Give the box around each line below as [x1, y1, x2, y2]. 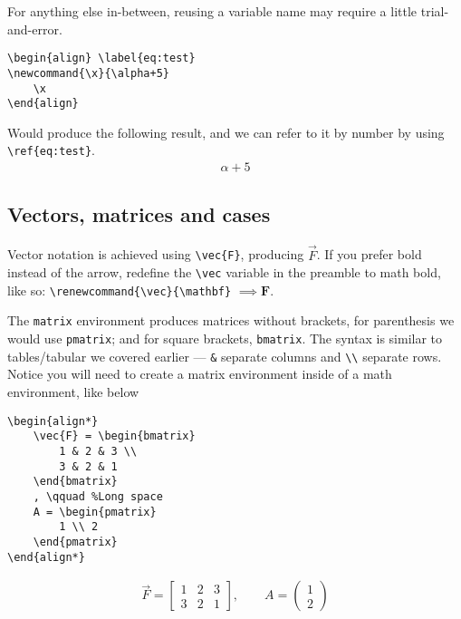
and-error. [7, 19, 62, 38]
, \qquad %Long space [33, 489, 163, 503]
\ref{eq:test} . [7, 140, 95, 160]
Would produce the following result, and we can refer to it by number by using [7, 122, 445, 141]
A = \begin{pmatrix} [33, 505, 157, 518]
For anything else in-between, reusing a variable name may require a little [7, 2, 418, 20]
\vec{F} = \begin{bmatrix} [33, 430, 196, 443]
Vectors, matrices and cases [7, 200, 271, 228]
